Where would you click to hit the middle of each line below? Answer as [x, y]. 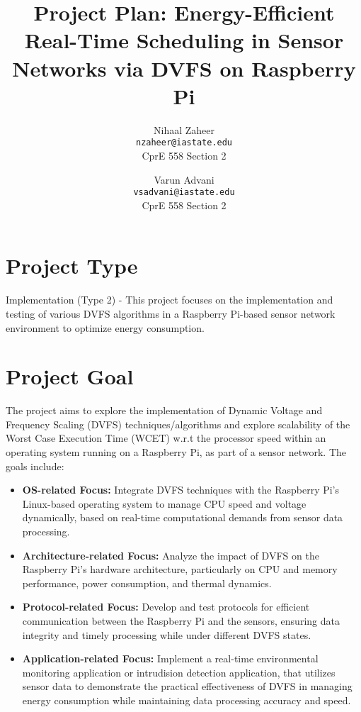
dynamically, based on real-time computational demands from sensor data [183, 517]
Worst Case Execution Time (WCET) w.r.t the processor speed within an [166, 438]
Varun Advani [184, 179]
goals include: [35, 466]
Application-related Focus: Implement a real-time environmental [170, 658]
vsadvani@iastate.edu [184, 193]
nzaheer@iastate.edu [184, 143]
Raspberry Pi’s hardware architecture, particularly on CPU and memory [180, 569]
